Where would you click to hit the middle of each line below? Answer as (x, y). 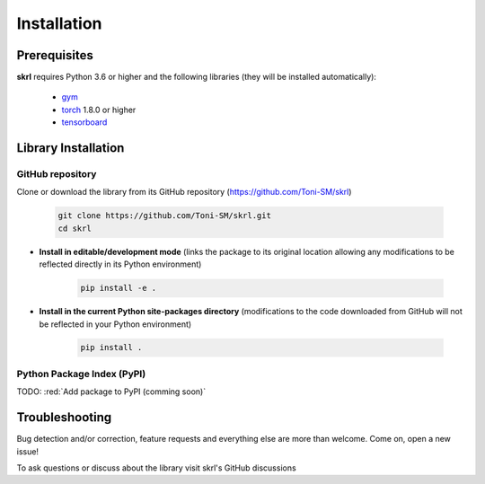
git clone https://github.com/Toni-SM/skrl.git (164, 216)
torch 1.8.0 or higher (99, 110)
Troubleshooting (64, 418)
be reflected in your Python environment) (115, 324)
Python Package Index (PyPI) (81, 374)
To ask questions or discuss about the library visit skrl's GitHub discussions (156, 468)
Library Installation (71, 148)
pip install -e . (119, 288)
